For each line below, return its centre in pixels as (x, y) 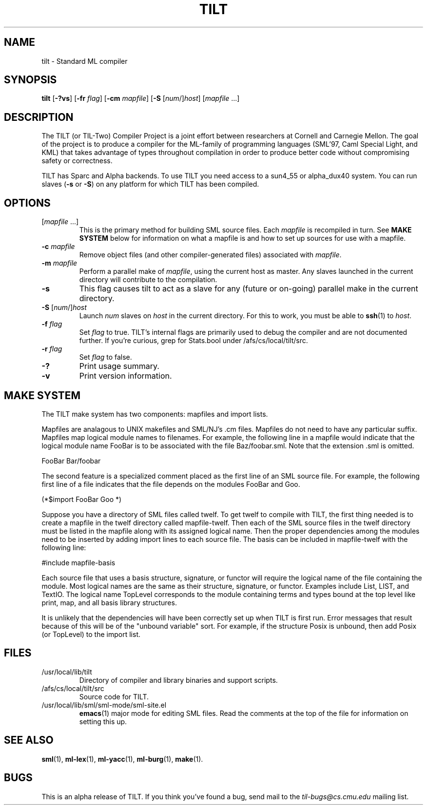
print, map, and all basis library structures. (109, 602)
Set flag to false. (106, 357)
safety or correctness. (77, 161)
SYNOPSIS (30, 80)
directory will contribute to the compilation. (148, 280)
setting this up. (103, 721)
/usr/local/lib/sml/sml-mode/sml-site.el (104, 705)
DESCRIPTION (39, 117)
